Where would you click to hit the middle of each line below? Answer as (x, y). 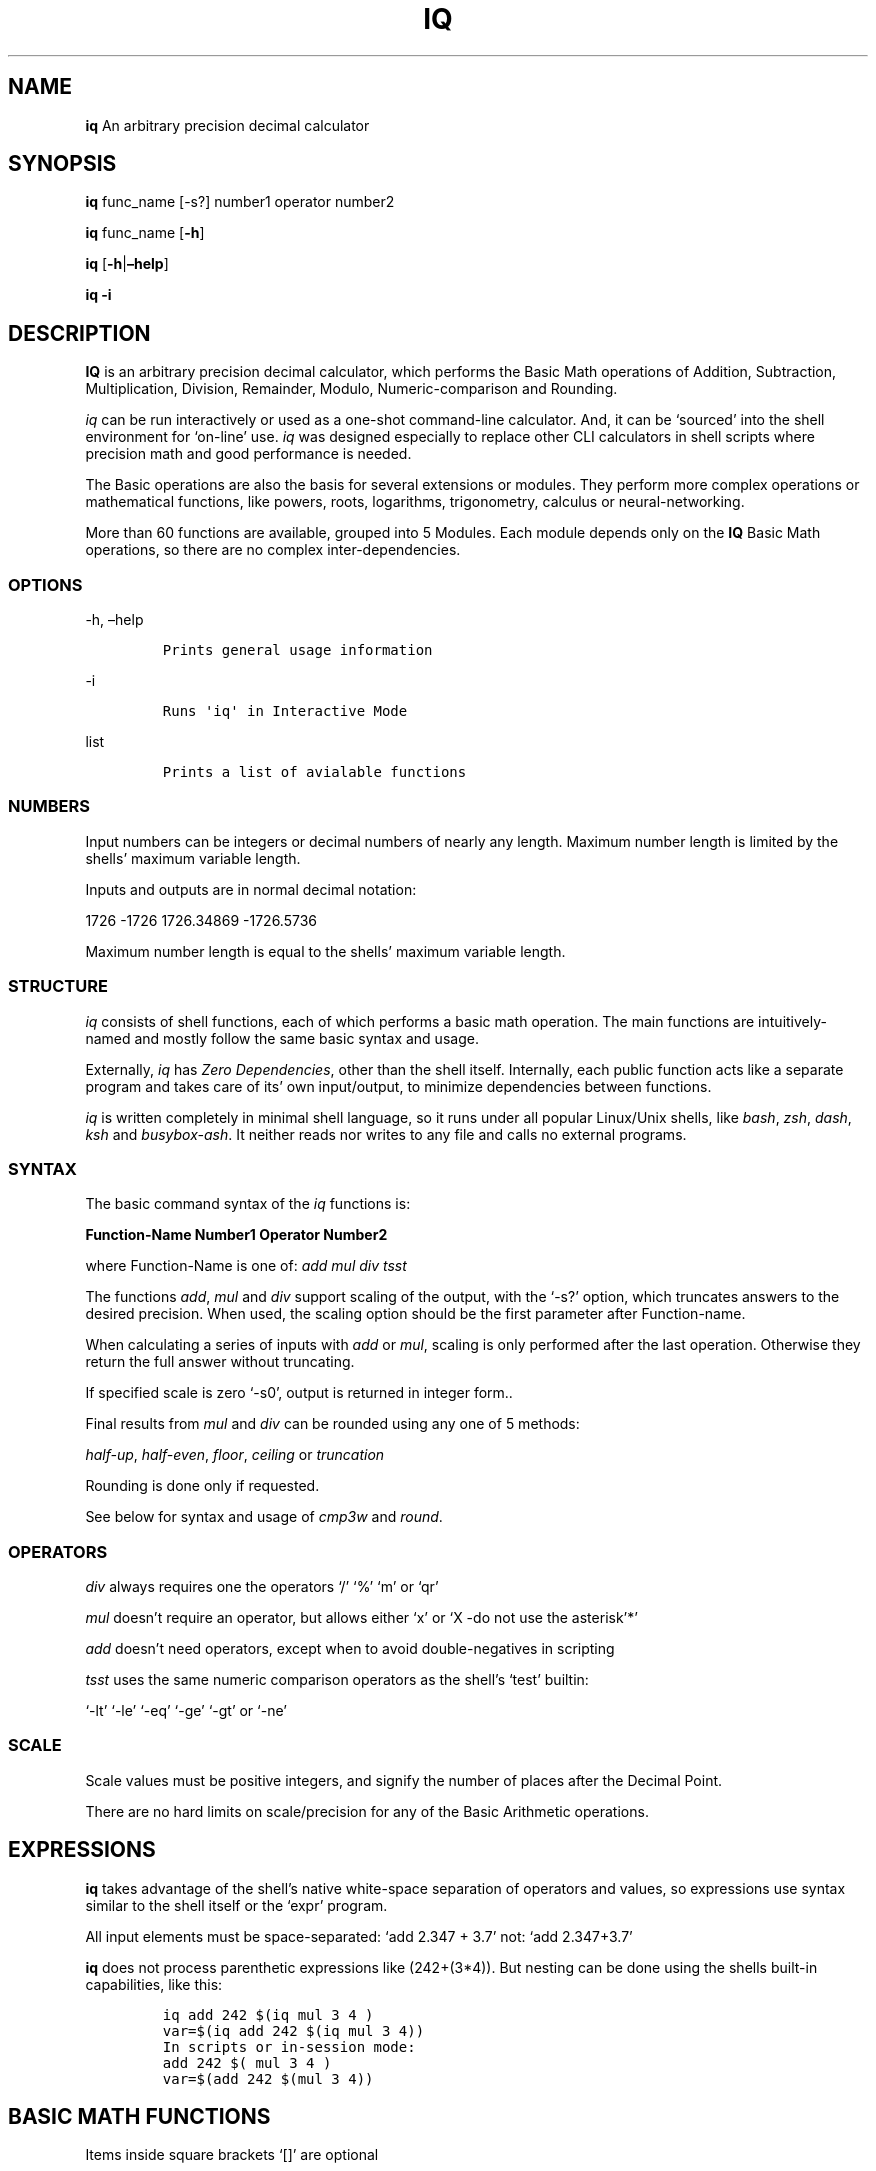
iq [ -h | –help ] (127, 264)
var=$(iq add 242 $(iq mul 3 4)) (293, 2030)
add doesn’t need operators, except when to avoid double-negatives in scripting (350, 1649)
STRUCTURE (58, 986)
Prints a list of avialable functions (314, 772)
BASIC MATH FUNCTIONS (139, 2117)
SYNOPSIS (62, 164)
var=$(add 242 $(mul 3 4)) (268, 2078)
